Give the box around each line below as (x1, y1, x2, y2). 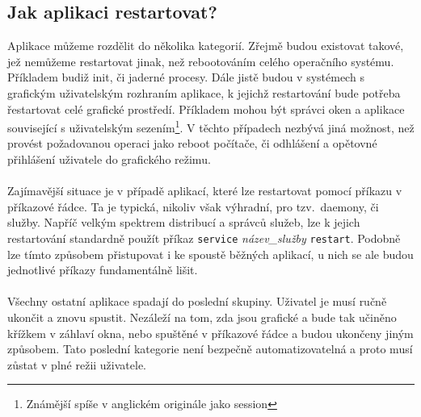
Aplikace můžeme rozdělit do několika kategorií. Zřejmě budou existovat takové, (7, 37, 404, 54)
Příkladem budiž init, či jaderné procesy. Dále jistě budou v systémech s (7, 69, 364, 85)
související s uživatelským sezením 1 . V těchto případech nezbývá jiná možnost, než (7, 117, 415, 136)
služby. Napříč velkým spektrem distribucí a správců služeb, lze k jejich (7, 214, 360, 231)
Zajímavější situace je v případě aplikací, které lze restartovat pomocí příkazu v (7, 182, 402, 199)
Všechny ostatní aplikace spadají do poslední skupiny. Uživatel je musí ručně (7, 293, 387, 310)
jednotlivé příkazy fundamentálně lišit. (7, 261, 198, 278)
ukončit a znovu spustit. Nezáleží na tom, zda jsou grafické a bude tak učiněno (7, 309, 397, 326)
